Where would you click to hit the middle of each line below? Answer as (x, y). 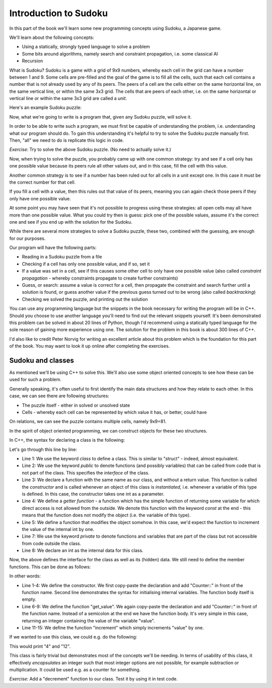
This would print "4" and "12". (40, 646)
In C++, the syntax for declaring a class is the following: (67, 440)
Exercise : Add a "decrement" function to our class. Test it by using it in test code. (94, 679)
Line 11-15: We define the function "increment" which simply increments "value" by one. (113, 627)
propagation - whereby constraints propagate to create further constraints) (100, 278)
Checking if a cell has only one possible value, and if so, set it (86, 264)
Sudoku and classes (42, 360)
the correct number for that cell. (42, 182)
